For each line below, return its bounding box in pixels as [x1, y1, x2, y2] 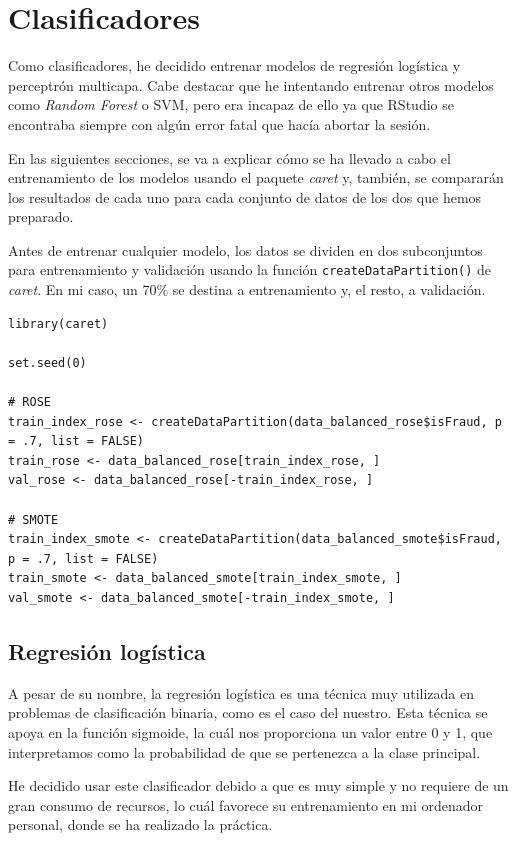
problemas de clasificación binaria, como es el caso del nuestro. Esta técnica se [8, 702, 488, 723]
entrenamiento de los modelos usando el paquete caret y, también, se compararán [8, 167, 504, 188]
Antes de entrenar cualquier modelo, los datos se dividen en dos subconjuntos [8, 239, 483, 260]
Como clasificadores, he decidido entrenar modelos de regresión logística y [8, 55, 461, 76]
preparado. [8, 206, 74, 227]
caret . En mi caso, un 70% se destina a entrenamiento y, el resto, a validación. [8, 279, 486, 300]
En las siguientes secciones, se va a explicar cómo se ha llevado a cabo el [8, 147, 451, 168]
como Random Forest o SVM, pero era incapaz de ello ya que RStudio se [8, 94, 454, 115]
